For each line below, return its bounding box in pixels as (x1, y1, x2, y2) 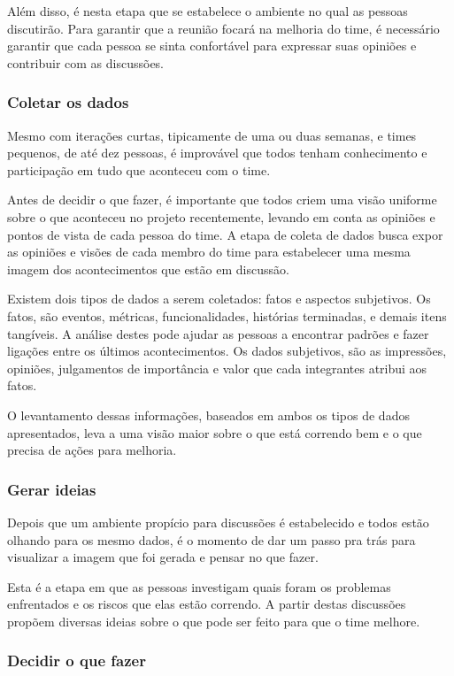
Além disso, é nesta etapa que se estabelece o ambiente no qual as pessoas (7, 2, 408, 19)
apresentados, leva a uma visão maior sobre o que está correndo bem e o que (7, 423, 422, 442)
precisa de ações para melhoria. (7, 441, 177, 459)
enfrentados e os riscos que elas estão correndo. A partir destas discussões (7, 595, 406, 613)
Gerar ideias (7, 478, 96, 500)
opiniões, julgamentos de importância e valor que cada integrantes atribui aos (7, 358, 427, 377)
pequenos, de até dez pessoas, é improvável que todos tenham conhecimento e (7, 143, 427, 162)
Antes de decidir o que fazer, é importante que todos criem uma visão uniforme (7, 190, 437, 209)
